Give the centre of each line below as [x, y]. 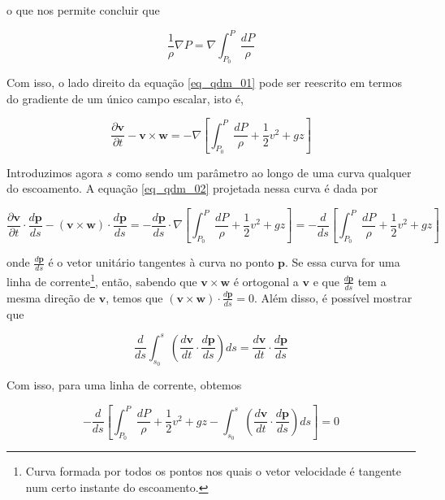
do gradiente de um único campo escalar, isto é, [125, 98]
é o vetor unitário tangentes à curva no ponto [161, 262]
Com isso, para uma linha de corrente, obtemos [124, 384]
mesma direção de [51, 297]
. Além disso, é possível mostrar [333, 297]
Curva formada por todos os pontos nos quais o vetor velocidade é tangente [213, 470]
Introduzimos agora [55, 172]
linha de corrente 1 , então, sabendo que [102, 280]
